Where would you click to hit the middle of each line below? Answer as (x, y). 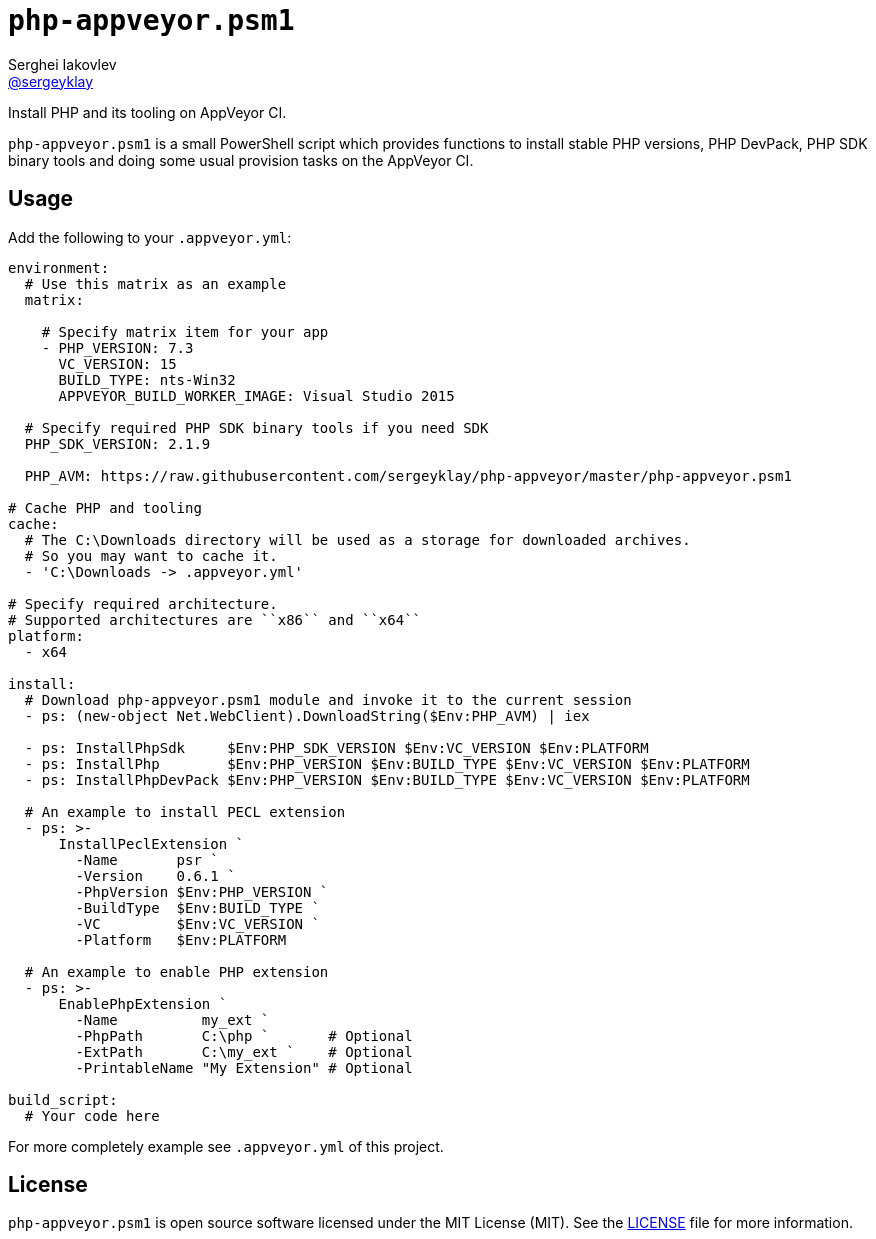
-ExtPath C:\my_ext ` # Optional (244, 1051)
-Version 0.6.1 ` (155, 875)
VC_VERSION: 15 (117, 363)
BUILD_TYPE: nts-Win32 (147, 379)
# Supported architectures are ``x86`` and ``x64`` (215, 619)
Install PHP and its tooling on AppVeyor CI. (147, 112)
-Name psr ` (147, 859)
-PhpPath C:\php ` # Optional (244, 1035)
